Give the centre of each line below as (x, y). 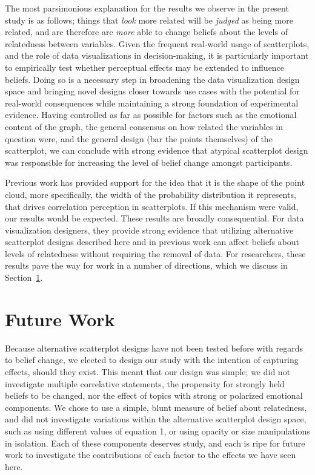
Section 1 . (24, 277)
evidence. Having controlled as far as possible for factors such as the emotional (151, 115)
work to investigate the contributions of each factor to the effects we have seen (151, 455)
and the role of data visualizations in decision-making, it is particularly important (157, 55)
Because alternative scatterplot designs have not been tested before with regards (154, 348)
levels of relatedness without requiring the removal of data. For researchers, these (155, 253)
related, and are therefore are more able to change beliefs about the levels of (146, 32)
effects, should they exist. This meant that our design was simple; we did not (148, 371)
